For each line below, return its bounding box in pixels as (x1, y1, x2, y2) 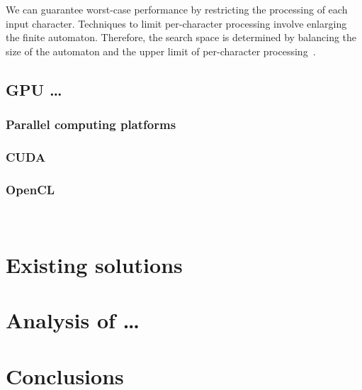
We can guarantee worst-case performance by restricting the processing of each (6, 2, 348, 16)
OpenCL (6, 180, 55, 198)
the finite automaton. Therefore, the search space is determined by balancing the (6, 30, 357, 45)
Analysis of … (6, 306, 140, 335)
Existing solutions (6, 250, 183, 279)
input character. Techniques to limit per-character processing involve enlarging (6, 16, 347, 30)
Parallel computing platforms (6, 116, 176, 133)
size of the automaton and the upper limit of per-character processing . (6, 43, 316, 58)
